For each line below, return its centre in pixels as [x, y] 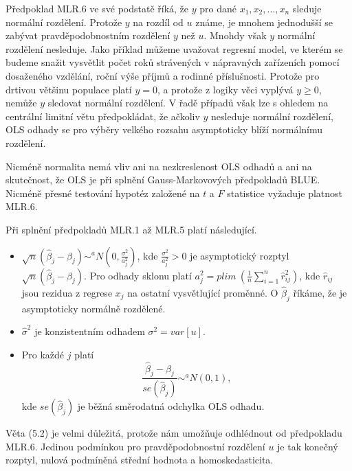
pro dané [218, 8]
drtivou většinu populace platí [69, 89]
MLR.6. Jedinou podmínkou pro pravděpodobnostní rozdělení [135, 446]
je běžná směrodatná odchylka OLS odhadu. [171, 406]
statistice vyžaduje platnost [285, 193]
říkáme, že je [320, 292]
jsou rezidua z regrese [67, 292]
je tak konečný [308, 446]
